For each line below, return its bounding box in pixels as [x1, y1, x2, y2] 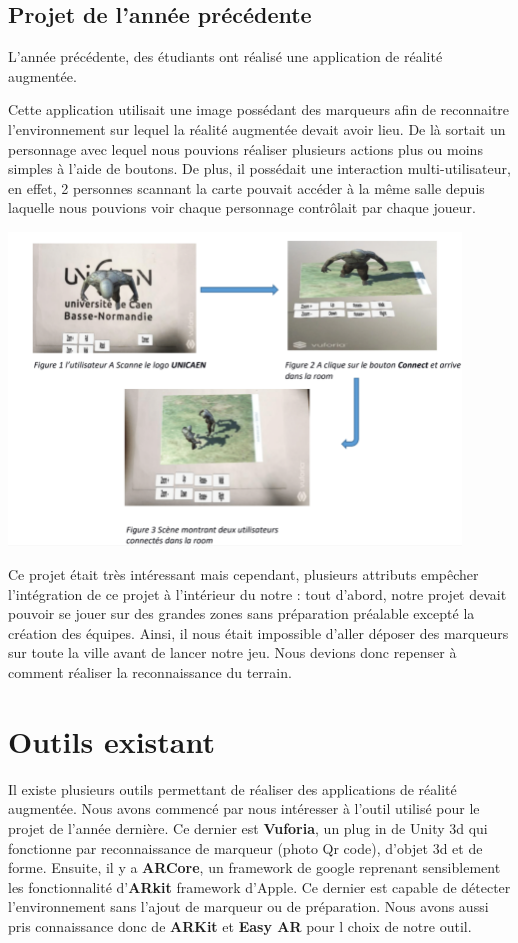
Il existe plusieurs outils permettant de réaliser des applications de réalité [8, 778, 457, 799]
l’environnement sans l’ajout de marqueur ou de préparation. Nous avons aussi [8, 896, 489, 917]
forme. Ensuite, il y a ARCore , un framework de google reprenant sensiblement [8, 857, 501, 878]
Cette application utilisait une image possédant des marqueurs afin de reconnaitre [8, 99, 510, 120]
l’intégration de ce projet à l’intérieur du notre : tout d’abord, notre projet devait [8, 583, 507, 604]
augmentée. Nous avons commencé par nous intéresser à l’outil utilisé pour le [8, 798, 480, 819]
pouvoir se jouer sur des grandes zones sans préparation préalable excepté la [8, 603, 475, 624]
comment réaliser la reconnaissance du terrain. [8, 662, 292, 683]
